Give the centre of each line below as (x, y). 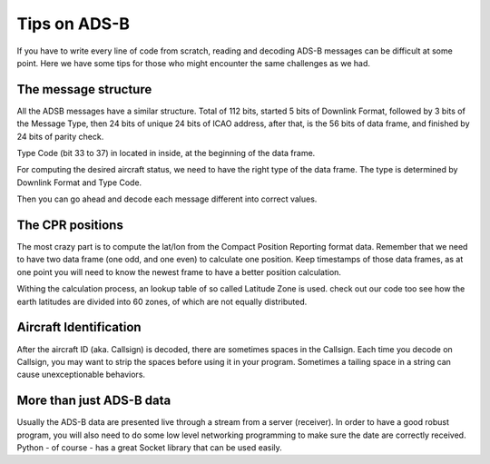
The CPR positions (70, 225)
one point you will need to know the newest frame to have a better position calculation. (179, 271)
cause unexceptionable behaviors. (81, 375)
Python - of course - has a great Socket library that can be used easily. (150, 448)
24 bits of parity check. (60, 136)
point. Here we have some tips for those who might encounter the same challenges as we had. (194, 63)
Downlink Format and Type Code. (79, 183)
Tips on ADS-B (73, 24)
